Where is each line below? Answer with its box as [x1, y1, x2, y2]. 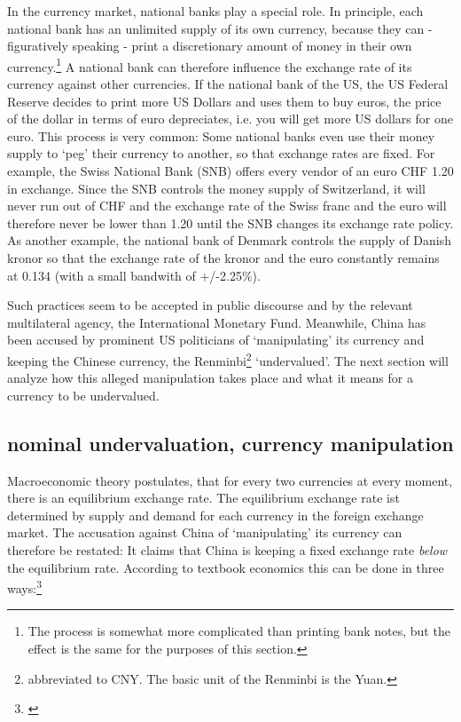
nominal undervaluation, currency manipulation [7, 429, 454, 456]
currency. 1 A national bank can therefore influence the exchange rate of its [7, 54, 412, 75]
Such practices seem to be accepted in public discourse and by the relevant [7, 296, 413, 314]
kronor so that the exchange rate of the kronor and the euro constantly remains [7, 248, 440, 266]
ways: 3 [7, 576, 42, 597]
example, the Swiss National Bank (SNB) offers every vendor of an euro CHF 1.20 [7, 162, 454, 179]
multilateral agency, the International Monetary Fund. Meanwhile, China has [7, 313, 426, 331]
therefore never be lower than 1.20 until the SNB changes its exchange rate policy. [7, 213, 454, 232]
